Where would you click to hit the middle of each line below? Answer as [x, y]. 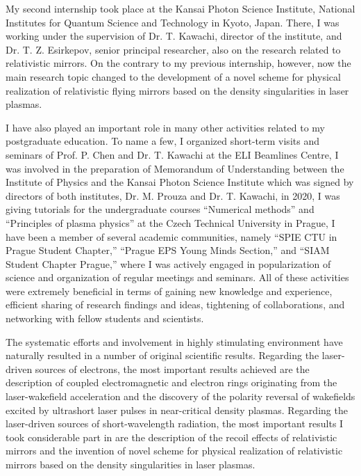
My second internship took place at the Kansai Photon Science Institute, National [180, 8]
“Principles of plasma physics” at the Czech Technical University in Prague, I [170, 222]
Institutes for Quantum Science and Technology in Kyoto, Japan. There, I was [173, 22]
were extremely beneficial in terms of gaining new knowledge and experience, [169, 291]
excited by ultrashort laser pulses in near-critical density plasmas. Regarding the [177, 410]
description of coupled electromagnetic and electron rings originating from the [171, 382]
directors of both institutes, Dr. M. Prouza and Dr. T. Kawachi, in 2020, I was [173, 195]
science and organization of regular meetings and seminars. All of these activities [177, 277]
